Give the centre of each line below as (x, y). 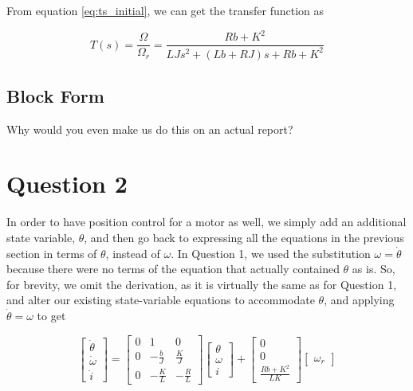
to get (51, 315)
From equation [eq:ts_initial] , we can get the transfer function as (165, 10)
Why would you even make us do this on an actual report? (150, 129)
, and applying (359, 300)
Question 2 (67, 184)
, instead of (133, 253)
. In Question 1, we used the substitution (271, 253)
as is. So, (374, 269)
